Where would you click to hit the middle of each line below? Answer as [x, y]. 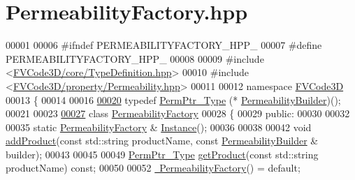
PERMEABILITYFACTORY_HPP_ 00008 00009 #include [135, 58]
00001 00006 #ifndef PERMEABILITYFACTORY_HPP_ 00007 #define [164, 45]
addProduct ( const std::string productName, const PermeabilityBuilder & [162, 141]
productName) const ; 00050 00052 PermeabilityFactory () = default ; [153, 168]
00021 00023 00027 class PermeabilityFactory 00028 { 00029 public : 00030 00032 [178, 113]
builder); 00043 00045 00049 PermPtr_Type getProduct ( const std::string [162, 154]
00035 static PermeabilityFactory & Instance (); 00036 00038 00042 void [159, 127]
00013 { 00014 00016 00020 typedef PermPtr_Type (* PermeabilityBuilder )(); [173, 99]
